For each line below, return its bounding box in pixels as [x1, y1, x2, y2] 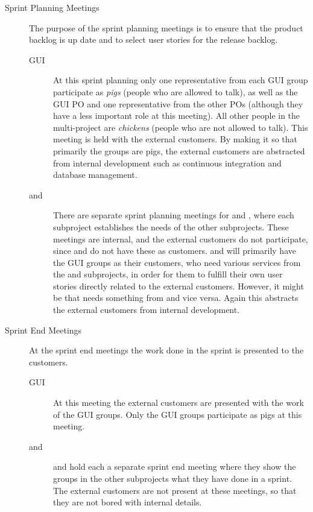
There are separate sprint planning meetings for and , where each [53, 209, 294, 221]
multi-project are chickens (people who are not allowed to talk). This [53, 121, 308, 133]
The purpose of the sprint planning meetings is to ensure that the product [29, 21, 303, 34]
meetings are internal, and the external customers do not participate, [53, 232, 308, 245]
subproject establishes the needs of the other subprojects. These [53, 220, 289, 233]
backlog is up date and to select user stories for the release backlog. [29, 33, 278, 46]
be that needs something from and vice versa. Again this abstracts [53, 291, 299, 304]
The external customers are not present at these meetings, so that [53, 484, 297, 496]
